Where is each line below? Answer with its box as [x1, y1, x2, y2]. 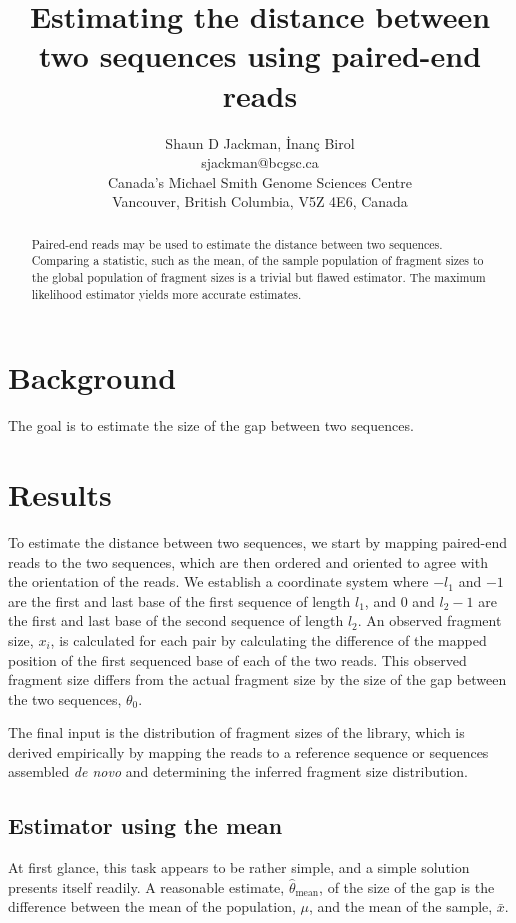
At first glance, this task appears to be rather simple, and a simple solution [8, 857, 470, 878]
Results [8, 474, 112, 515]
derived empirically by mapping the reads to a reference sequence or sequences [8, 741, 489, 762]
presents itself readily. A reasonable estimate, [8, 876, 285, 897]
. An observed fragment [357, 610, 502, 631]
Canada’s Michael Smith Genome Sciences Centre [108, 171, 412, 192]
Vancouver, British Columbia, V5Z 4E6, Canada [112, 191, 408, 212]
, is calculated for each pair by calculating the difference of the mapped [50, 629, 487, 650]
